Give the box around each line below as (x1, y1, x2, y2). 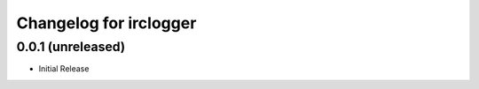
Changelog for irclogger (16, 13, 197, 33)
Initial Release (38, 63, 90, 74)
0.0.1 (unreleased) (16, 39, 126, 55)
